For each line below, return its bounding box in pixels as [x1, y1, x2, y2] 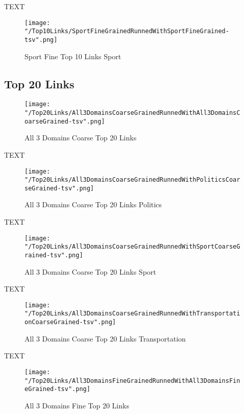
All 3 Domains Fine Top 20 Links [25, 400, 129, 410]
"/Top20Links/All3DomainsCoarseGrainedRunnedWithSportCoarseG [25, 243, 240, 251]
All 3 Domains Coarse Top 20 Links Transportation [25, 333, 186, 344]
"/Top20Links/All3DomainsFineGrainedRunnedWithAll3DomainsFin [25, 377, 240, 384]
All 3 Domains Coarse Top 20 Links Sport [25, 266, 156, 277]
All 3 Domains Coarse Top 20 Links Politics [25, 199, 162, 210]
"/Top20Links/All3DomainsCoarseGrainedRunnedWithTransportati [25, 310, 240, 318]
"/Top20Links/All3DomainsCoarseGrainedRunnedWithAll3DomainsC [25, 109, 240, 117]
